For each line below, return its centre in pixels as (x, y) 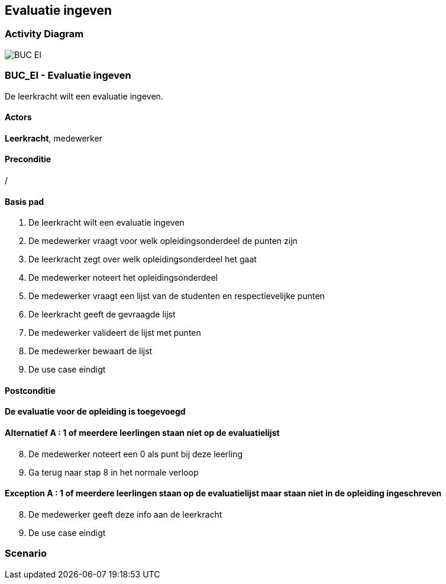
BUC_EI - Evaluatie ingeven (68, 76)
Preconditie (28, 159)
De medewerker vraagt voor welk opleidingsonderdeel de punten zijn (163, 241)
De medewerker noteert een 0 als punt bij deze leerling (135, 454)
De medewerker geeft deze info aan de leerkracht (125, 514)
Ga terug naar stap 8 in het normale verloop (114, 472)
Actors (18, 117)
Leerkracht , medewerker (54, 138)
